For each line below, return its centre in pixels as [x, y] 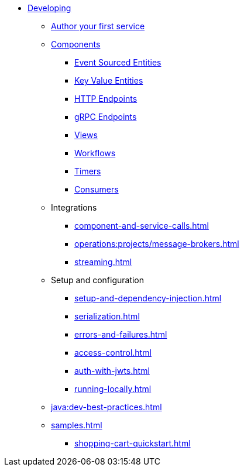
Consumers [97, 189]
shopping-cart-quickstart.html [133, 443]
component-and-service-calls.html [142, 226]
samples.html [77, 425]
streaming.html [103, 262]
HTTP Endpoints [106, 99]
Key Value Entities [109, 80]
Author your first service [98, 26]
